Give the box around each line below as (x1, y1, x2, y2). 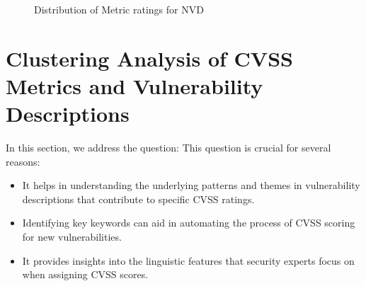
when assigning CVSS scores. (22, 267, 149, 282)
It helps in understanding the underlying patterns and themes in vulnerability (22, 178, 360, 193)
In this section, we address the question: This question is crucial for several (6, 140, 331, 155)
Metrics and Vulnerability (6, 71, 263, 100)
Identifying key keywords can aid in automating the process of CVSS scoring (22, 215, 355, 230)
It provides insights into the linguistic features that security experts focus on (22, 253, 355, 268)
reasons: (6, 154, 40, 168)
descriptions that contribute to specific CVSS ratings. (22, 191, 255, 206)
